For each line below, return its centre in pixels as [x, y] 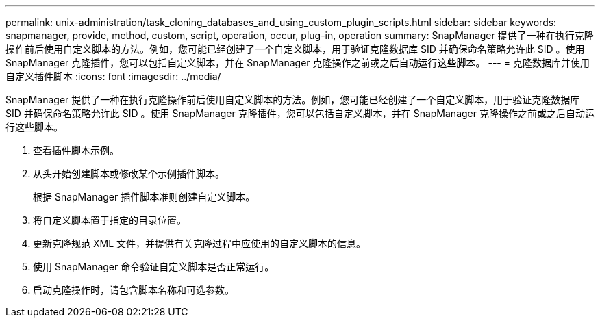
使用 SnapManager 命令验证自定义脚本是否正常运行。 [154, 267]
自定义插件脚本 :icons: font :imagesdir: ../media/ [113, 76]
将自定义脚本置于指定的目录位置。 [110, 220]
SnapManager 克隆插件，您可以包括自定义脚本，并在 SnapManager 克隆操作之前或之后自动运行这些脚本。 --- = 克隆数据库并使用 [298, 63]
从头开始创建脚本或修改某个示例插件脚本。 [129, 173]
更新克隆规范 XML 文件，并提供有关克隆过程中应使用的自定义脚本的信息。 [199, 243]
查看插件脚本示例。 [76, 150]
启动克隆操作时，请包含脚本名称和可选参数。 [134, 290]
